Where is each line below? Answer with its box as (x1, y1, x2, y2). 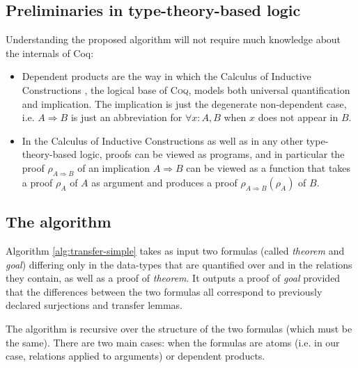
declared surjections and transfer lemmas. (6, 298, 183, 312)
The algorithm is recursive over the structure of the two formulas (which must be (6, 321, 352, 335)
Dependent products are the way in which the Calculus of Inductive (22, 69, 311, 83)
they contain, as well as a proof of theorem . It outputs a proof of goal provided (6, 271, 341, 285)
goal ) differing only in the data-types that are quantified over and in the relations (6, 257, 352, 271)
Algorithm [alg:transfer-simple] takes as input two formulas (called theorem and (6, 243, 345, 257)
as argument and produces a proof (91, 175, 238, 189)
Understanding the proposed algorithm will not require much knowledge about (6, 32, 341, 47)
